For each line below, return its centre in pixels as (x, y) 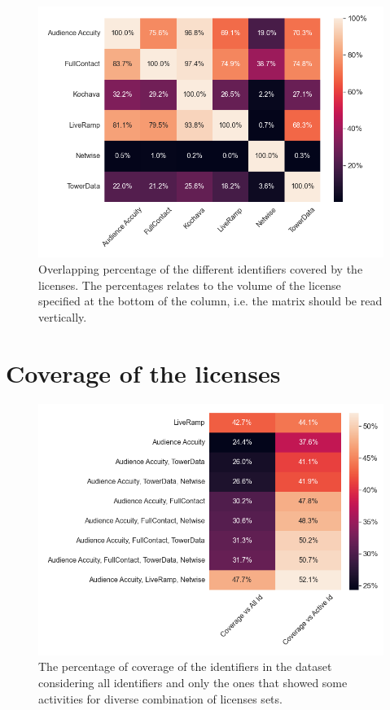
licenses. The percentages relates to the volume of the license (190, 285)
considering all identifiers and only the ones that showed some (193, 682)
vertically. (63, 316)
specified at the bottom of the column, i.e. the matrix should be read (210, 301)
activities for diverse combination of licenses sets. (160, 698)
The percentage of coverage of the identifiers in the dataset (185, 666)
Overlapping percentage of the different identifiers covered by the (201, 268)
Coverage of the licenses (143, 373)
